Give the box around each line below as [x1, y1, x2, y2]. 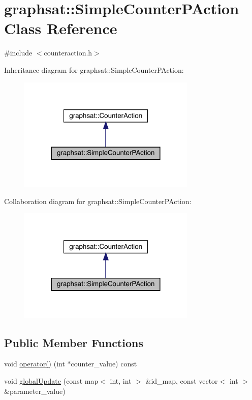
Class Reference [4, 18, 117, 39]
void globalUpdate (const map [4, 375, 99, 386]
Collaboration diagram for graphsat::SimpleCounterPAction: [4, 195, 192, 206]
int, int [110, 375, 132, 386]
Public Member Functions [4, 334, 143, 350]
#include [4, 47, 33, 58]
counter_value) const [71, 358, 137, 369]
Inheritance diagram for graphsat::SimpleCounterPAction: [4, 64, 184, 75]
